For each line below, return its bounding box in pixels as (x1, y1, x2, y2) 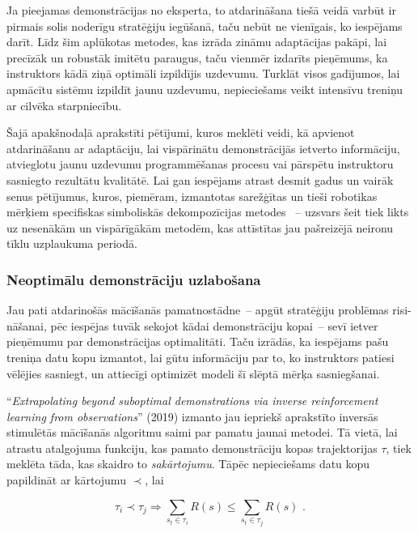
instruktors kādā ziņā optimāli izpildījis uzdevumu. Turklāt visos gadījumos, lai (6, 65, 400, 82)
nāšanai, (6, 317, 47, 334)
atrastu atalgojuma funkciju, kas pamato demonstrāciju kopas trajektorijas (6, 439, 378, 456)
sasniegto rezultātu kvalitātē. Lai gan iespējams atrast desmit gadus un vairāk (6, 171, 394, 188)
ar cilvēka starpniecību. (6, 96, 122, 113)
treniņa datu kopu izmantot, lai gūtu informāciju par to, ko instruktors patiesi (6, 348, 395, 365)
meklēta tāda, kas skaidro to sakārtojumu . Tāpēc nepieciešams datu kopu (6, 455, 370, 472)
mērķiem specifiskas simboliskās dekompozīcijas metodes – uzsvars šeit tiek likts (6, 203, 409, 220)
